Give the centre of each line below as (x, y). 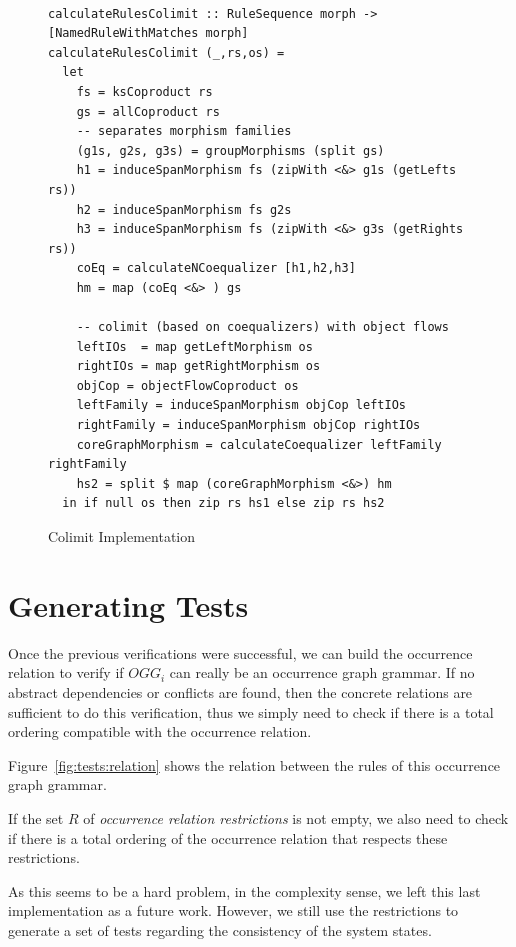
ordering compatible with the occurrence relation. (160, 731)
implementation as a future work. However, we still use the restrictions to (233, 910)
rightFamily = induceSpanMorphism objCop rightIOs (248, 425)
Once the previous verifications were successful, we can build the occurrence (240, 652)
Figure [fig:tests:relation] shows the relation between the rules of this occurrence (254, 764)
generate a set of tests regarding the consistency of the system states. (220, 929)
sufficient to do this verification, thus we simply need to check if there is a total (251, 711)
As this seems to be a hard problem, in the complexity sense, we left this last (244, 890)
